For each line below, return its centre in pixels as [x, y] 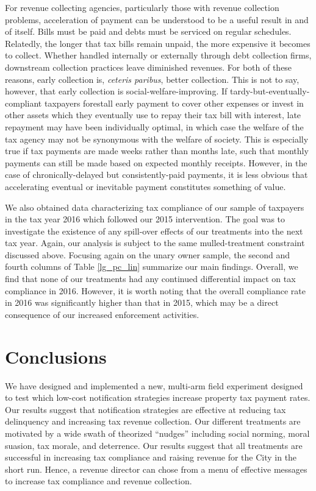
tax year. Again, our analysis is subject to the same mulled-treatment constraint [155, 243]
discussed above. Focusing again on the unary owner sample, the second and [148, 254]
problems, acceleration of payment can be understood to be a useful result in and [157, 19]
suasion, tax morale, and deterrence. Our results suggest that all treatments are [154, 445]
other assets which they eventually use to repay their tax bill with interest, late [153, 115]
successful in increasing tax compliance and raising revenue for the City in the [151, 457]
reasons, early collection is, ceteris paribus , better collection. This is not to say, [152, 79]
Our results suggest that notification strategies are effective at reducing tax [145, 409]
